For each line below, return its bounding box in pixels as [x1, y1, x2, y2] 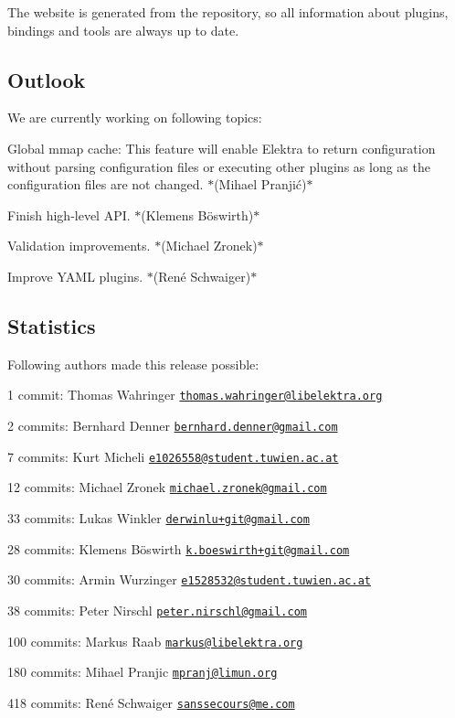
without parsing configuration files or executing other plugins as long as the [7, 156, 430, 176]
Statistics [7, 311, 96, 339]
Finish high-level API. [7, 205, 131, 224]
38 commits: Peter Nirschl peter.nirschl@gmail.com [7, 600, 307, 619]
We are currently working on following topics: [7, 108, 262, 127]
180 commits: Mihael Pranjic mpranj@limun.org [7, 662, 278, 681]
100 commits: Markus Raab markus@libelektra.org [7, 631, 303, 650]
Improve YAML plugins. [7, 266, 143, 285]
